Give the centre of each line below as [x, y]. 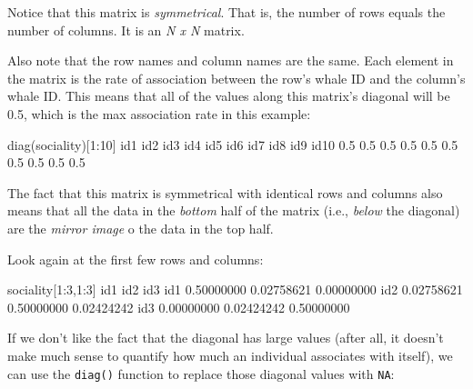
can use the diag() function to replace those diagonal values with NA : [201, 373]
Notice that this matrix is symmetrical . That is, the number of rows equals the [226, 12]
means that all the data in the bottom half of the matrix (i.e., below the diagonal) [234, 210]
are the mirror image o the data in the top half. [141, 228]
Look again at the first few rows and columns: [136, 259]
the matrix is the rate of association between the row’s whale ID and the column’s [236, 78]
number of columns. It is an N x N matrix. [126, 30]
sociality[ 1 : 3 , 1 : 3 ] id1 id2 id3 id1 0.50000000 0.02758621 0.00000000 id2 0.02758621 [235, 289]
